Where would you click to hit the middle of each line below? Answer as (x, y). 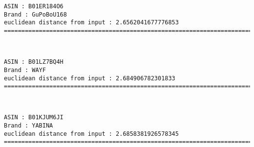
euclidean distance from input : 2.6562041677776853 (91, 23)
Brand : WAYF (25, 70)
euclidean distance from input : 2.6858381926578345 (91, 134)
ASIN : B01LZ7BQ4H (34, 62)
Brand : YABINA (29, 126)
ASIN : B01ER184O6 (34, 6)
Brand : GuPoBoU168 (35, 14)
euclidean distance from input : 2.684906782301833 (90, 78)
